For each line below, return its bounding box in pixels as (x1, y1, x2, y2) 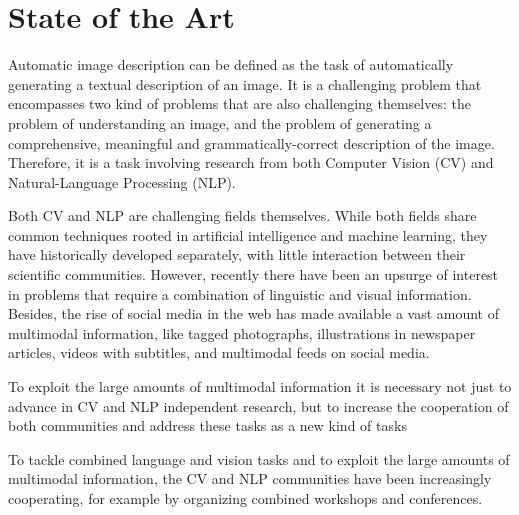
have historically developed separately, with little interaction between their (8, 244, 466, 265)
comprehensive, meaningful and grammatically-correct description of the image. (8, 132, 495, 153)
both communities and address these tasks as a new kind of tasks (8, 415, 407, 436)
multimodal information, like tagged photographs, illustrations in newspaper (8, 322, 476, 343)
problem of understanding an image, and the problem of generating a (8, 112, 432, 133)
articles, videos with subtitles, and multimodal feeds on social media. (8, 342, 430, 363)
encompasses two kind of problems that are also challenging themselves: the (8, 93, 471, 114)
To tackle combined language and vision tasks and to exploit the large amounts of (8, 448, 510, 469)
